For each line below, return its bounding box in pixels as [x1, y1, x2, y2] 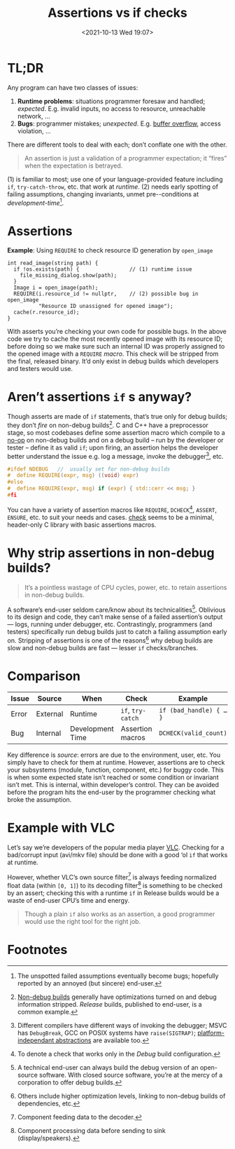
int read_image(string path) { [7, 260, 99, 267]
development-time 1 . [7, 197, 64, 207]
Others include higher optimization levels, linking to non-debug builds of [17, 1091, 226, 1100]
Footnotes [7, 942, 68, 958]
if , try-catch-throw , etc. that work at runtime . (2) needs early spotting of [7, 182, 219, 191]
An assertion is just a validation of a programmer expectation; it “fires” [24, 154, 227, 162]
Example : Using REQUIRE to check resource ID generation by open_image [7, 246, 213, 255]
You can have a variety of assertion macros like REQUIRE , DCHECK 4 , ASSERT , [7, 504, 218, 513]
